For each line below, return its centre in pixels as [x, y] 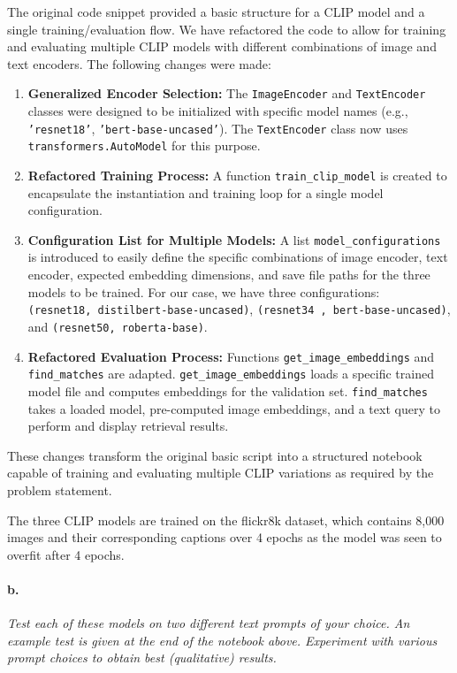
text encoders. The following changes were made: [139, 63]
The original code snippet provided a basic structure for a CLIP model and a [216, 11]
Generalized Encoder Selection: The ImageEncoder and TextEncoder [227, 93]
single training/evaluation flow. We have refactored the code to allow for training [227, 29]
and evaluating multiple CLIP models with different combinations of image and [222, 46]
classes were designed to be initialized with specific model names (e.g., [218, 111]
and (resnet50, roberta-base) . [118, 326]
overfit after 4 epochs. [66, 554]
